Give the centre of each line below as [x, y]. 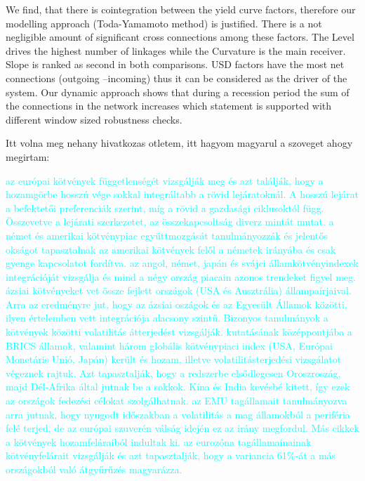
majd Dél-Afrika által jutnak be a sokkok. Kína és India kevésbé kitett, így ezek [178, 387]
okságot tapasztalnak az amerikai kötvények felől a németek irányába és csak [171, 249]
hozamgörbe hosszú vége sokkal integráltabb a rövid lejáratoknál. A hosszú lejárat [182, 194]
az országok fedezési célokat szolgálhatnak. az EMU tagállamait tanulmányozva [177, 401]
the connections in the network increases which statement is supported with [169, 106]
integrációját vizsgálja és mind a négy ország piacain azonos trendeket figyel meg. [181, 276]
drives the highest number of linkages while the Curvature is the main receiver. [176, 50]
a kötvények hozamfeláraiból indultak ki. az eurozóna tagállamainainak [159, 441]
